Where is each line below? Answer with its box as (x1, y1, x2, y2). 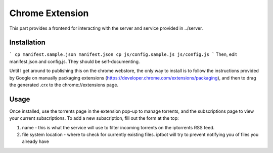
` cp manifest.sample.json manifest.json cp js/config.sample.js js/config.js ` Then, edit (9, 51, 237, 57)
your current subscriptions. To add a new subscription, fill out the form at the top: (9, 115, 179, 121)
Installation (9, 38, 45, 47)
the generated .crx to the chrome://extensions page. (9, 82, 119, 88)
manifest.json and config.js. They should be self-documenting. (9, 58, 140, 64)
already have (22, 138, 49, 144)
